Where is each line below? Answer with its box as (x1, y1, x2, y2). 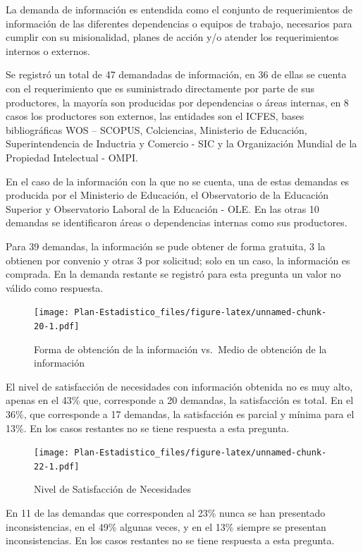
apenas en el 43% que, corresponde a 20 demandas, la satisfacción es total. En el (6, 393, 354, 407)
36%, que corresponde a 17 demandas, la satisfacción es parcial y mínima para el (6, 406, 355, 421)
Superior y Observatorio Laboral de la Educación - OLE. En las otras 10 (6, 201, 319, 216)
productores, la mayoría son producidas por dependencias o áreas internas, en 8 (6, 94, 349, 109)
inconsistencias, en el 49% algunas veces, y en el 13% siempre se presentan (6, 519, 326, 534)
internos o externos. (6, 43, 91, 58)
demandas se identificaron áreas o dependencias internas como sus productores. (6, 215, 347, 230)
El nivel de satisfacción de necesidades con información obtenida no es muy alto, (6, 379, 353, 393)
